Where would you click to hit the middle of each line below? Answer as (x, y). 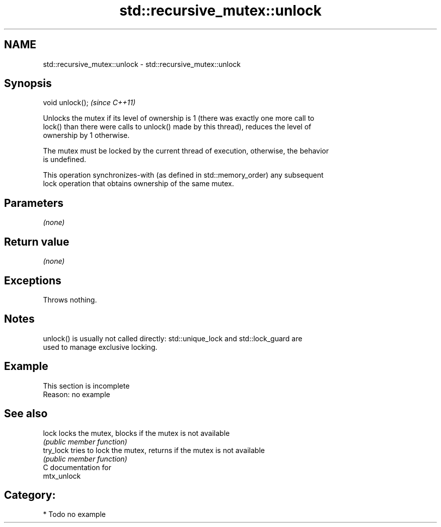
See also (26, 414)
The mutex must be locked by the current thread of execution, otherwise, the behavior (186, 151)
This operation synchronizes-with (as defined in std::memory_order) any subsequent (183, 175)
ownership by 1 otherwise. (86, 135)
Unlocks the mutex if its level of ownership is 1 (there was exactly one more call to (179, 118)
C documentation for (77, 467)
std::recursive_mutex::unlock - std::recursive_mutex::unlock (142, 64)
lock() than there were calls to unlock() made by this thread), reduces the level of (177, 127)
